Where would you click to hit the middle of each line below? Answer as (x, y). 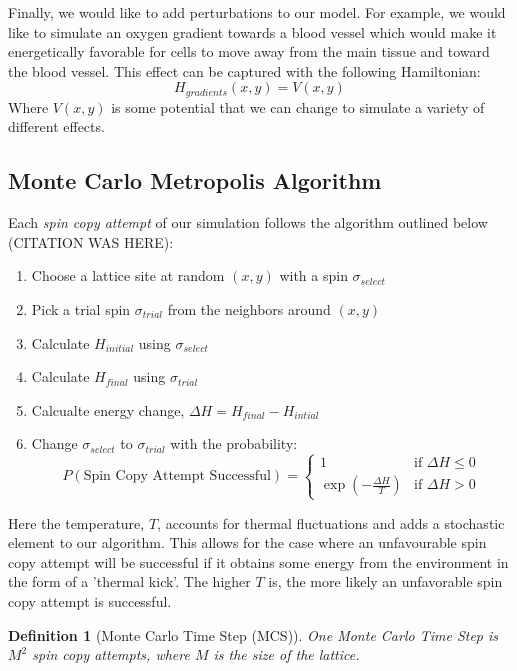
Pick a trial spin (81, 309)
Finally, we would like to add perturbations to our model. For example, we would (257, 12)
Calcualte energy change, (108, 409)
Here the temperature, (76, 522)
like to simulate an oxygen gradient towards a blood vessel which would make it (252, 31)
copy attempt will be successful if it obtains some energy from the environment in (258, 561)
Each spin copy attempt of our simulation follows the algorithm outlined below (248, 222)
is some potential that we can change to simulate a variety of (298, 106)
